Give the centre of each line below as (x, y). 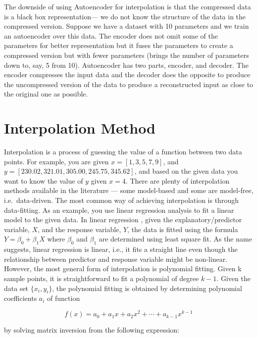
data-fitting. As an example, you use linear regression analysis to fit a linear (119, 210)
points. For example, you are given (56, 161)
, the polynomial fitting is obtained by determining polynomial (147, 288)
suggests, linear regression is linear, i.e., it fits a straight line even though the (121, 249)
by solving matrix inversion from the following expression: (92, 330)
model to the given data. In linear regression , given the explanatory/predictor (123, 219)
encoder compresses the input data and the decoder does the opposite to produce (127, 74)
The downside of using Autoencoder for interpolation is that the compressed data (128, 6)
